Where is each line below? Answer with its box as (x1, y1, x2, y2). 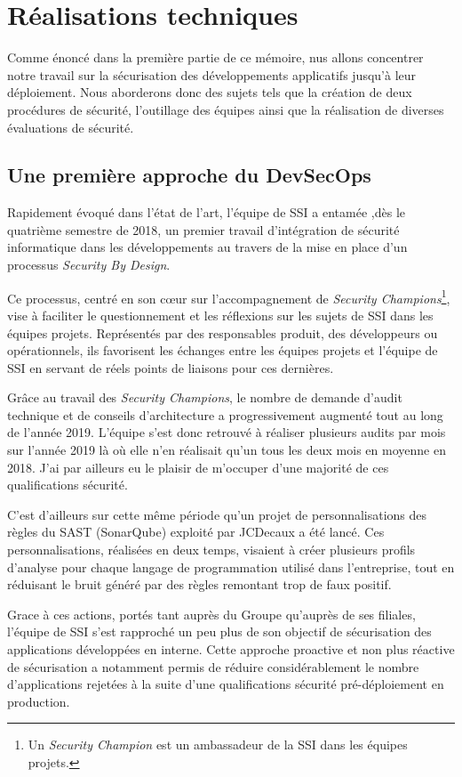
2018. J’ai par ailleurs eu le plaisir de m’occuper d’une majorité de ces (7, 457, 389, 476)
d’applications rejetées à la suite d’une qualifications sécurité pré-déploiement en (7, 675, 444, 693)
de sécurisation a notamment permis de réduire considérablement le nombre (7, 657, 419, 676)
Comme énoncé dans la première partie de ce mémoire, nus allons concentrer (7, 48, 424, 67)
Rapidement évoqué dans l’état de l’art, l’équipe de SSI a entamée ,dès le (7, 203, 405, 222)
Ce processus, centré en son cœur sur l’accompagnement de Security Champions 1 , (7, 286, 450, 307)
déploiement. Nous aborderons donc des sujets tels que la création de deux (7, 83, 412, 101)
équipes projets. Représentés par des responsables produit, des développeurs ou (7, 323, 438, 342)
